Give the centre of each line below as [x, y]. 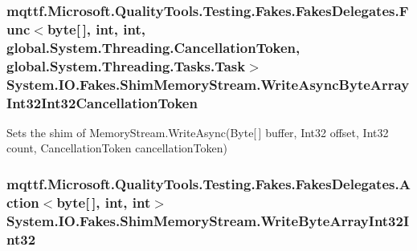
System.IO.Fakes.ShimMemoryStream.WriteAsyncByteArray [208, 84]
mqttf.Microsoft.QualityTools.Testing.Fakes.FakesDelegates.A [208, 183]
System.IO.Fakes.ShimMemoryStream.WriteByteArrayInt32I [208, 220]
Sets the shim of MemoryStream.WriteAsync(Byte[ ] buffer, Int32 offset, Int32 [198, 132]
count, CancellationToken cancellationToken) [117, 148]
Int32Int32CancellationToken [102, 102]
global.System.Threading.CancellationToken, [153, 47]
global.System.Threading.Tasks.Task [126, 65]
